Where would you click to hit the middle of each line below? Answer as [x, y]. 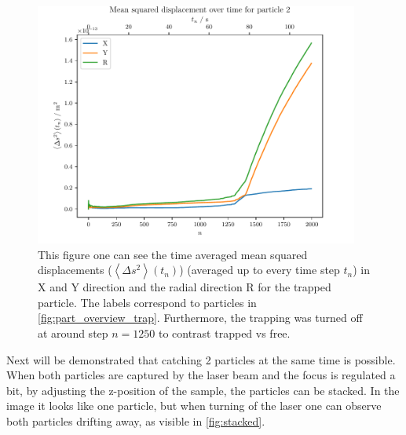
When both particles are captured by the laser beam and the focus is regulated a [201, 375]
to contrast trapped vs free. [224, 333]
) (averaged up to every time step [260, 270]
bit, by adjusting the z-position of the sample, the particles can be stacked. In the [203, 390]
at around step [73, 333]
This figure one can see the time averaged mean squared [173, 254]
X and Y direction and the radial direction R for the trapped [185, 287]
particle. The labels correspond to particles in [147, 302]
